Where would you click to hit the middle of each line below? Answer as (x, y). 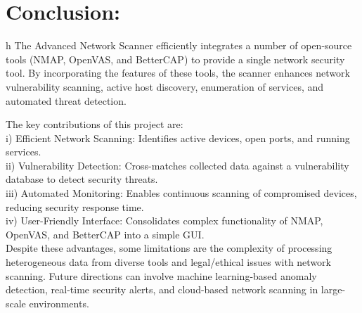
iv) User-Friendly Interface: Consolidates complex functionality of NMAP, (164, 221)
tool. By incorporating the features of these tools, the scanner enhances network (178, 73)
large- (333, 289)
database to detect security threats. (82, 179)
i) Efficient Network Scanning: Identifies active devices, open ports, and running (178, 138)
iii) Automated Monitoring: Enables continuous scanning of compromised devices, (181, 193)
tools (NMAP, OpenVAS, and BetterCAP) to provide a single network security (175, 59)
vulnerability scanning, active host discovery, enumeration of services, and (165, 86)
